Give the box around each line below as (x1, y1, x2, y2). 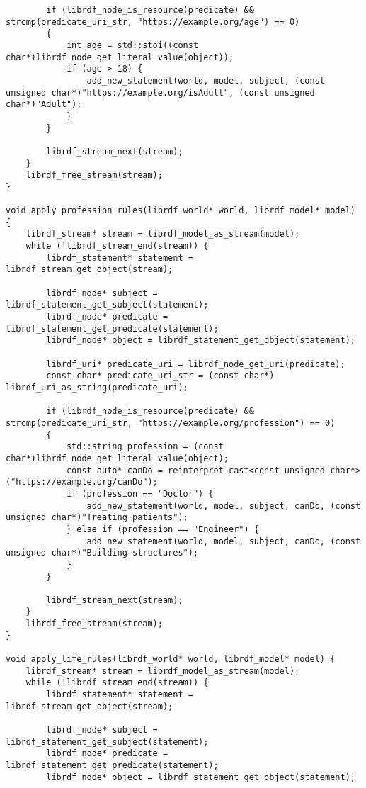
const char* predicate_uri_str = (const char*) (46, 371, 275, 381)
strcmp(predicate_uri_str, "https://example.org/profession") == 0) (6, 417, 336, 428)
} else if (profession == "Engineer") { (66, 524, 259, 534)
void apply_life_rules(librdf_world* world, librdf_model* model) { (6, 654, 336, 665)
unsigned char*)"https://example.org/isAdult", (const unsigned (6, 87, 315, 98)
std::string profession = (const (66, 441, 224, 452)
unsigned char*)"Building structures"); (6, 548, 199, 558)
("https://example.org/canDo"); (6, 477, 158, 488)
